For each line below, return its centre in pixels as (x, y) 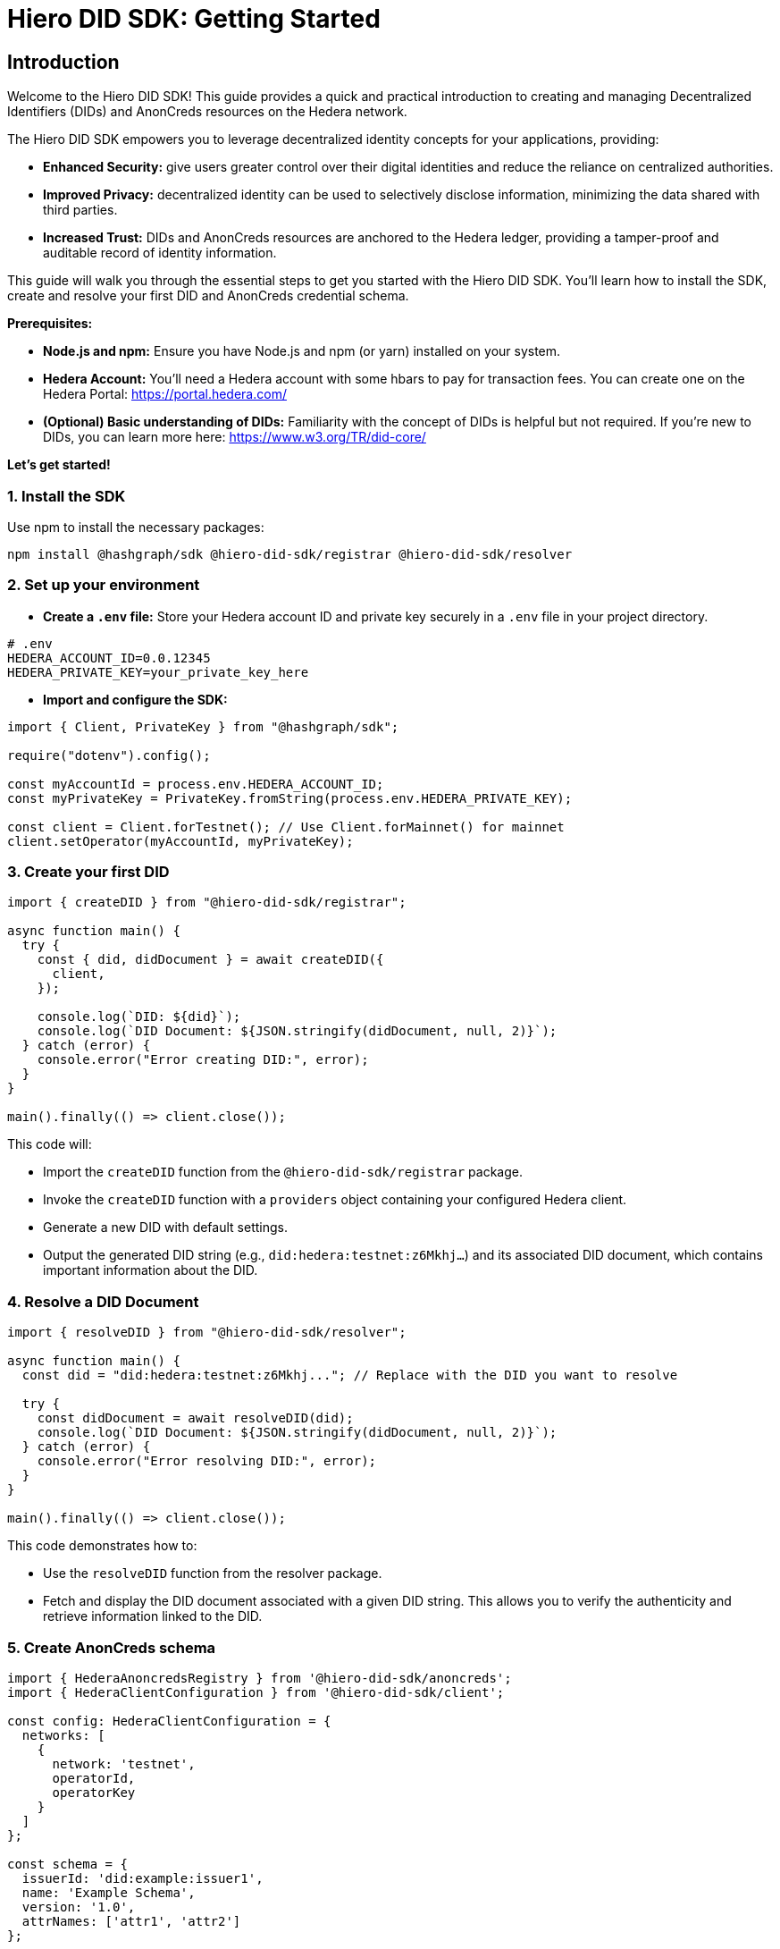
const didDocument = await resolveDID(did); (195, 1418)
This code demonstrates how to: (102, 1546)
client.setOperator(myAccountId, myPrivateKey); (180, 841)
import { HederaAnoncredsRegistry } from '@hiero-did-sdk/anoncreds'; (260, 1678)
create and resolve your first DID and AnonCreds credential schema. (208, 296)
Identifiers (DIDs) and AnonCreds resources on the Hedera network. (207, 112)
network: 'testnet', (124, 1763)
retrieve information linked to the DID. (153, 1616)
